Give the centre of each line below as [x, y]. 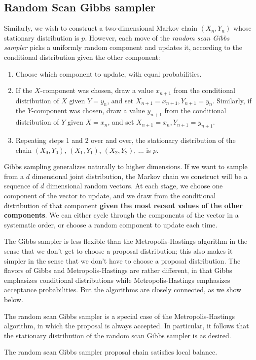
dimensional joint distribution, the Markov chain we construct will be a [140, 176]
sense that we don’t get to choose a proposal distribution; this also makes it [118, 250]
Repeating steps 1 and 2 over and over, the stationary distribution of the [126, 140]
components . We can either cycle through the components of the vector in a [121, 215]
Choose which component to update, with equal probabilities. [109, 73]
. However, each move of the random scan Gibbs [157, 37]
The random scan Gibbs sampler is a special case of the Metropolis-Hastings [119, 316]
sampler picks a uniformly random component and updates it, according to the [123, 47]
